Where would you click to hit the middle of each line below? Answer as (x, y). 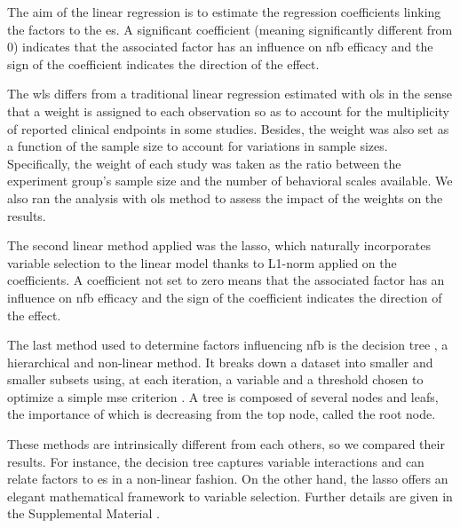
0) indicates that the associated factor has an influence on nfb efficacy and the (220, 47)
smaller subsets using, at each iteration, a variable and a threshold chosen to (215, 379)
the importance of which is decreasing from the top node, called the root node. (222, 414)
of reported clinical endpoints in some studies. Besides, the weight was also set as (228, 128)
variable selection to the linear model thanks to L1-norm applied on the (202, 262)
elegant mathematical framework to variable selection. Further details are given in (230, 496)
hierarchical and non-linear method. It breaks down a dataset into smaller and (220, 362)
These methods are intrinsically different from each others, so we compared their (226, 444)
